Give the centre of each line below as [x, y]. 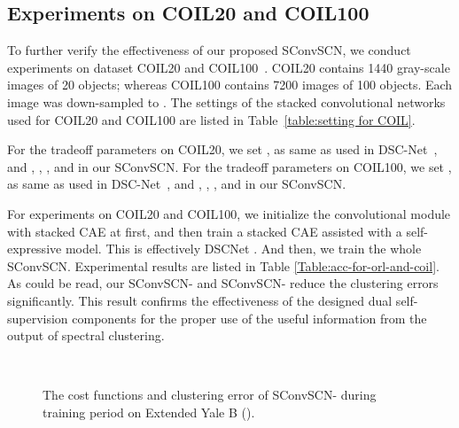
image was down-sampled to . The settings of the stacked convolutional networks [226, 101]
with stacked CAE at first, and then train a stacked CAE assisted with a [205, 231]
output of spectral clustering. [86, 335]
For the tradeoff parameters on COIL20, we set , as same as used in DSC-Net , [222, 149]
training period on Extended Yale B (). [149, 412]
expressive [35, 249]
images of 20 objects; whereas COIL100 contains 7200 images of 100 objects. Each [230, 85]
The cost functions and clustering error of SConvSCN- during [210, 395]
